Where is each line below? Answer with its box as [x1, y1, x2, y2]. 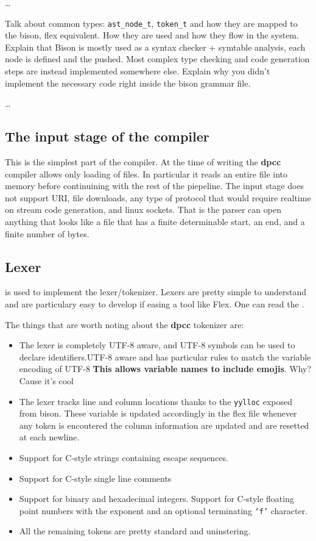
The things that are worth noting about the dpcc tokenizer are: [5, 318, 244, 331]
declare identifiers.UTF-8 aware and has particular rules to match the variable [19, 350, 311, 363]
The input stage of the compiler [5, 127, 209, 146]
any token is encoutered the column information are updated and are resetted [19, 418, 309, 431]
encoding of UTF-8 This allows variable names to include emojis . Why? [19, 362, 312, 375]
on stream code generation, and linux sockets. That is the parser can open [5, 203, 281, 216]
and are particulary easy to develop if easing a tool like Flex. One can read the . [5, 297, 304, 310]
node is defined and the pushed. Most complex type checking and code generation [5, 52, 310, 65]
